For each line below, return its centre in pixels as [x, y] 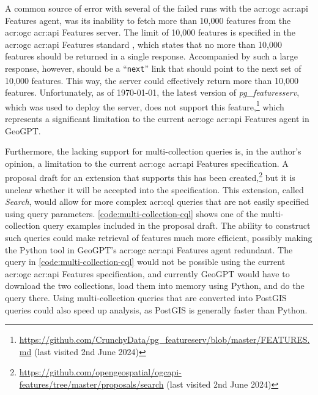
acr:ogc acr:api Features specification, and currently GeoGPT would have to [147, 273]
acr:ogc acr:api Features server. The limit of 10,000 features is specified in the [150, 32]
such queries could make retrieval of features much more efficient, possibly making [159, 238]
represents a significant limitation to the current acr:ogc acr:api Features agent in [157, 119]
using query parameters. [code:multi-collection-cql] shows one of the [131, 213]
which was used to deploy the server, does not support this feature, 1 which [145, 105]
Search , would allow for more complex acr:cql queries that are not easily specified [157, 201]
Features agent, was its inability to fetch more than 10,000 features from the [148, 20]
